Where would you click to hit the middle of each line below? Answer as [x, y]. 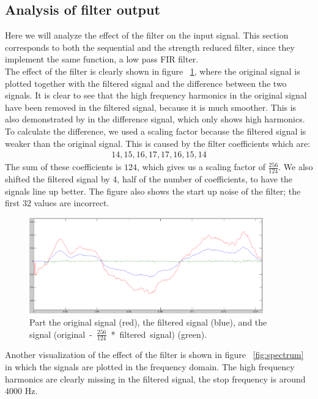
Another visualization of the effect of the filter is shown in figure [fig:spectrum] [154, 355]
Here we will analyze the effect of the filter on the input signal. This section [147, 35]
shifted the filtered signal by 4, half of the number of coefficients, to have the [149, 179]
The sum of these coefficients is [63, 167]
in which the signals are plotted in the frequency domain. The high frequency [150, 367]
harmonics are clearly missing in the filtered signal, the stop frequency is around [155, 378]
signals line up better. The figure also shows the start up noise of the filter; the [153, 191]
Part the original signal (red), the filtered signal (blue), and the [148, 322]
